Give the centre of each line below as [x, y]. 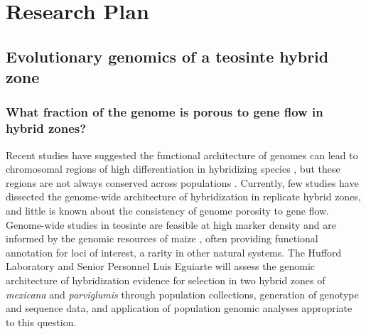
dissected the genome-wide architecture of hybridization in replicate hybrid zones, [183, 196]
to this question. [41, 322]
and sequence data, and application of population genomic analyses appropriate [179, 308]
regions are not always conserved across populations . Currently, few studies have [182, 182]
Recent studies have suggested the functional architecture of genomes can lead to [182, 155]
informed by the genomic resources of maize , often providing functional [162, 238]
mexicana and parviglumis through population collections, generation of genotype [182, 294]
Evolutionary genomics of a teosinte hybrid [167, 56]
